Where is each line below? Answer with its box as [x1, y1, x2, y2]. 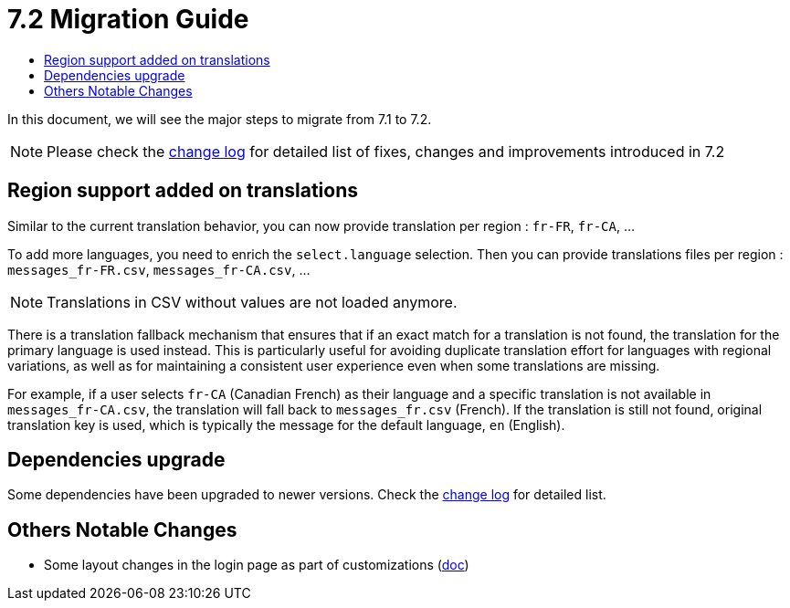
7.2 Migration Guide [7, 4, 249, 35]
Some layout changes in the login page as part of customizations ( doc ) [44, 557, 469, 573]
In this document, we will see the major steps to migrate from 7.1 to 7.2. [7, 110, 432, 127]
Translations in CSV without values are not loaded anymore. [47, 292, 458, 311]
